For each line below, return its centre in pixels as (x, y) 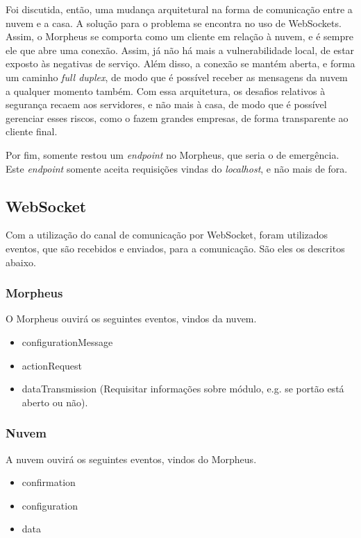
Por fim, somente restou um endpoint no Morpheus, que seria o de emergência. (173, 154)
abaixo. (21, 262)
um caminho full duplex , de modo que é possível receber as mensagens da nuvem (177, 77)
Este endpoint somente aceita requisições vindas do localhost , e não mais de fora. (177, 168)
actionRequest (52, 365)
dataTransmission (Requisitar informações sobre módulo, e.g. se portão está (183, 389)
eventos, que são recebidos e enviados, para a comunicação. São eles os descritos (175, 248)
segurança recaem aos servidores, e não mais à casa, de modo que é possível (166, 104)
